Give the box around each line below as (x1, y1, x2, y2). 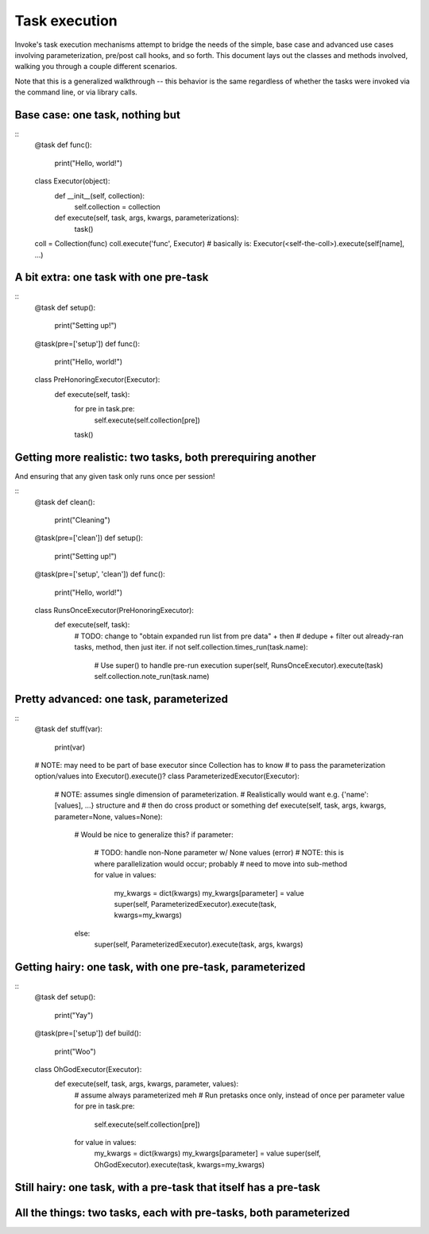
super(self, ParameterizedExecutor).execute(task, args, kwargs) (94, 939, 303, 949)
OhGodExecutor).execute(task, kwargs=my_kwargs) (94, 1159, 265, 1169)
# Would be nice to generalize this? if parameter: (74, 830, 234, 839)
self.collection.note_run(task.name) (94, 671, 210, 681)
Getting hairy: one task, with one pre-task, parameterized (14, 960, 306, 974)
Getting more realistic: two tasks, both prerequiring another (14, 450, 317, 464)
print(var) (54, 742, 86, 752)
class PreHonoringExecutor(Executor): (34, 375, 160, 384)
